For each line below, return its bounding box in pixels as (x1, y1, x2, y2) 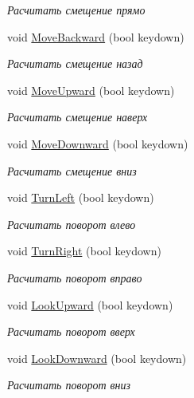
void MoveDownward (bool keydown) (7, 135, 188, 152)
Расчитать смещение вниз (7, 162, 137, 179)
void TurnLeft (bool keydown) (7, 189, 154, 206)
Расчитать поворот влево (7, 215, 136, 232)
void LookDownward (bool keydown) (7, 349, 187, 366)
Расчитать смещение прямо (7, 2, 145, 18)
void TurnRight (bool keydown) (7, 242, 161, 259)
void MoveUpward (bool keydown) (7, 81, 175, 98)
